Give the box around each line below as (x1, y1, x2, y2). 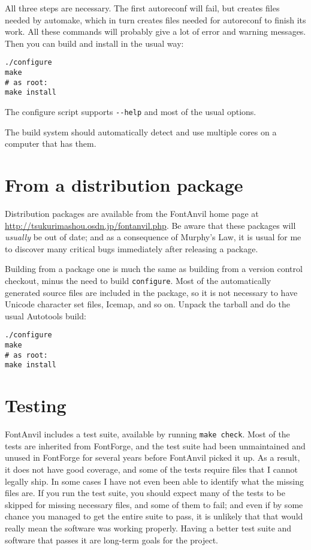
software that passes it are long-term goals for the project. (5, 533, 218, 546)
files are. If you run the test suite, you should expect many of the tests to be (5, 486, 285, 499)
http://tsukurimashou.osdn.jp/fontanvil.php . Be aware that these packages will (5, 219, 296, 231)
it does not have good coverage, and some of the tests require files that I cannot (5, 463, 298, 475)
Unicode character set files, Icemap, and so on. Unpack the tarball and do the (5, 298, 290, 310)
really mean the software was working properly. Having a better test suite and (5, 521, 292, 534)
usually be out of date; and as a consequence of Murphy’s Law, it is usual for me (5, 231, 301, 243)
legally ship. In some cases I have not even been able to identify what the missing (5, 475, 304, 487)
